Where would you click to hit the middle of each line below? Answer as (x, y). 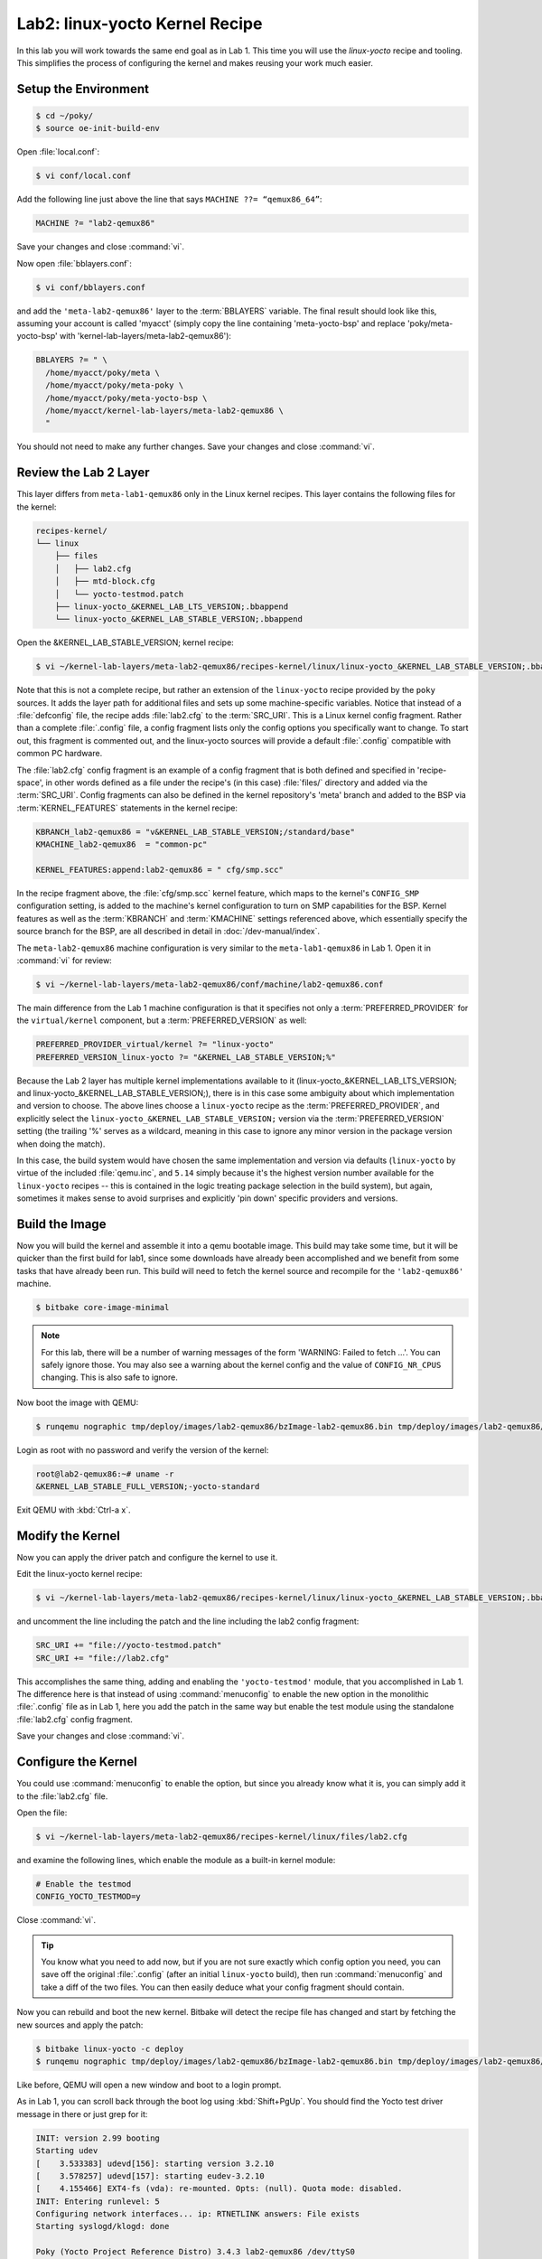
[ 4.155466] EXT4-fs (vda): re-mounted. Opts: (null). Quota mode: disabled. (219, 2189)
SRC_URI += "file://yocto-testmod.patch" (129, 1645)
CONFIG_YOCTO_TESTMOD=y (89, 1897)
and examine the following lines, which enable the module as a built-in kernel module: (176, 1860)
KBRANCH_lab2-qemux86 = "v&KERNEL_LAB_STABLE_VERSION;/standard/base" (196, 832)
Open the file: (42, 1813)
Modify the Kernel (69, 1536)
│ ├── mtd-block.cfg (105, 581)
